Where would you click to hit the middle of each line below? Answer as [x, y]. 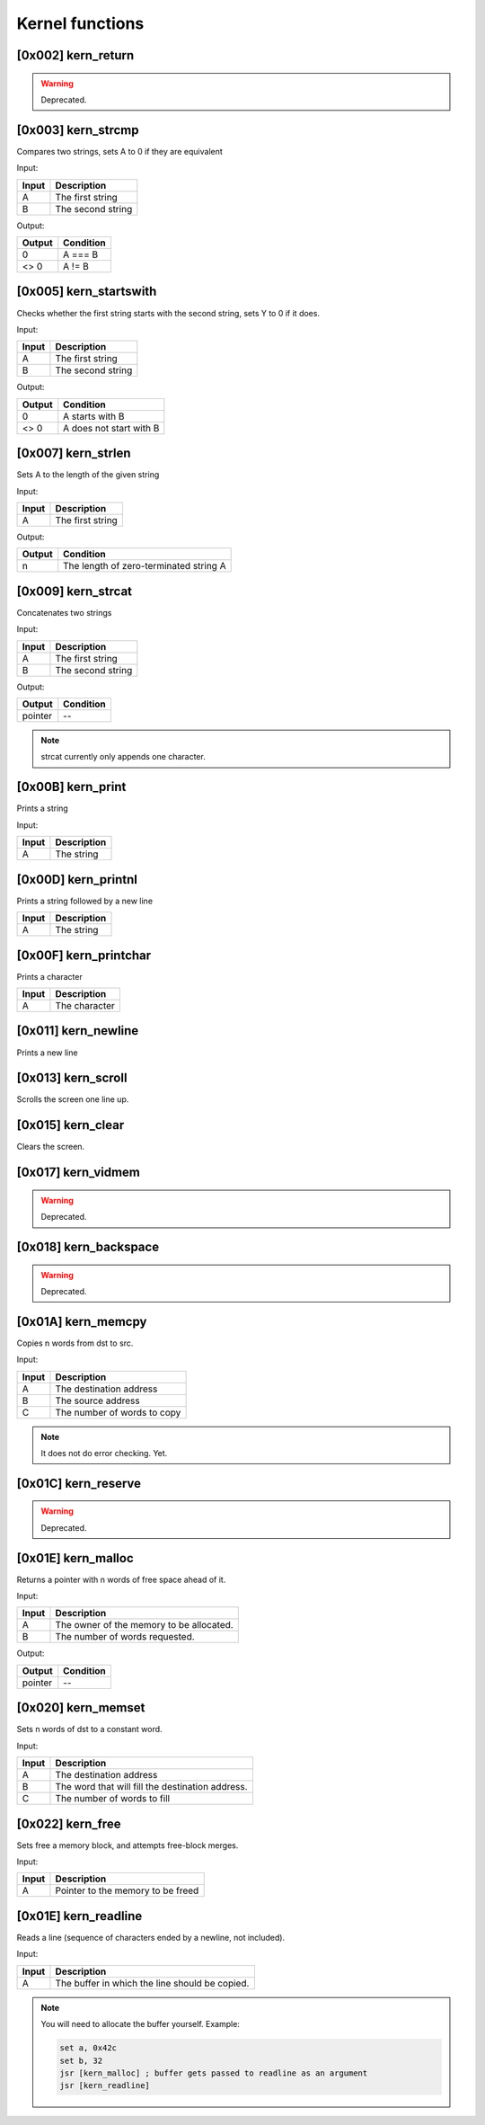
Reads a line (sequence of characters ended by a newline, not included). [151, 1937]
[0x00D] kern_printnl [77, 880]
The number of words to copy [118, 1412]
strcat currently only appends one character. [123, 757]
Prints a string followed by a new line [84, 901]
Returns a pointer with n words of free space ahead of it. [121, 1579]
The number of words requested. [125, 1637]
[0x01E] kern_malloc [75, 1558]
